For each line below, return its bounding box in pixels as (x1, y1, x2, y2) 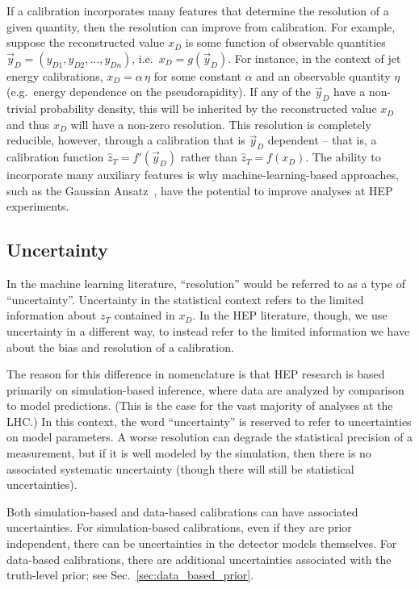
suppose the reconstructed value (6, 34, 165, 51)
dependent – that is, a (267, 132, 377, 148)
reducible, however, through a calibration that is (6, 132, 245, 148)
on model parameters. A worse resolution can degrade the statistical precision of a (6, 428, 413, 445)
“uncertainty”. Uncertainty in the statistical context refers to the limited (6, 290, 364, 307)
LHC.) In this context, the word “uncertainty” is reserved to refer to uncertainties (6, 412, 412, 429)
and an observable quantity (256, 67, 391, 84)
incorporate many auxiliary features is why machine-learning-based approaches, (6, 166, 399, 183)
